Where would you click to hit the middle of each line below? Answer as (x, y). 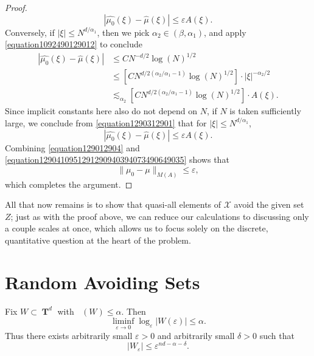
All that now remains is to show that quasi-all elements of (113, 204)
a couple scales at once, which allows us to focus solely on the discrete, (137, 228)
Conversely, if (30, 32)
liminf (124, 322)
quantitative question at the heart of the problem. (98, 240)
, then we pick (123, 32)
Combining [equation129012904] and (72, 147)
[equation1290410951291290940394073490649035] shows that (117, 159)
